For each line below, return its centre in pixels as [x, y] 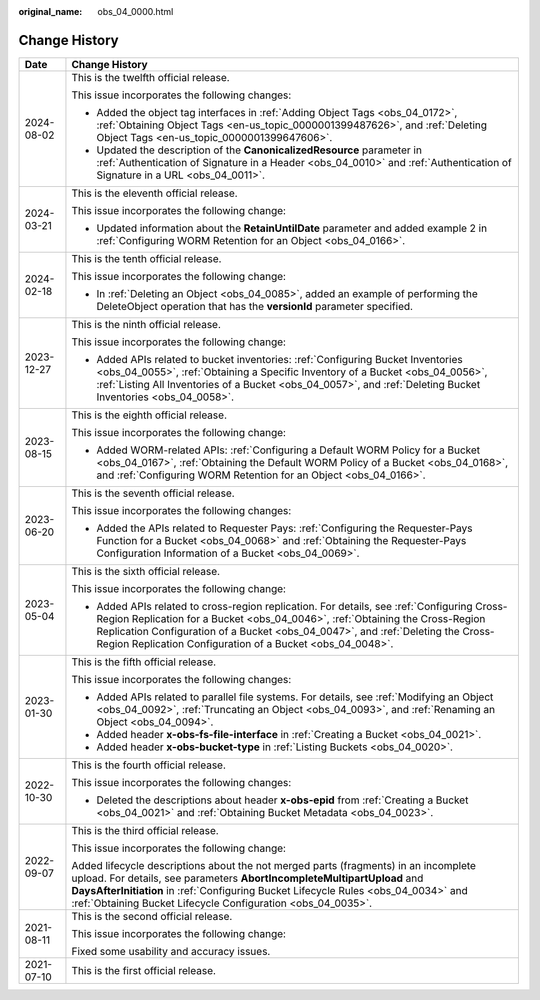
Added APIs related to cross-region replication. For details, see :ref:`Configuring [285, 606]
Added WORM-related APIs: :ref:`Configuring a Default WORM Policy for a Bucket [288, 450]
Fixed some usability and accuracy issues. [171, 951]
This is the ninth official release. [146, 324]
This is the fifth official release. [144, 662]
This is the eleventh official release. [155, 193]
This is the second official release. [152, 916]
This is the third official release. [145, 830]
